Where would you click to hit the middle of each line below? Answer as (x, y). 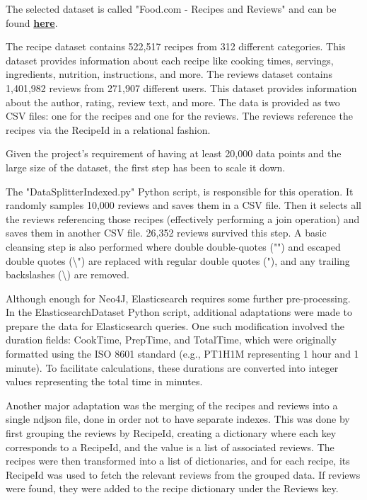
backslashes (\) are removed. (68, 274)
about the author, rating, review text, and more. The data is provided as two (173, 102)
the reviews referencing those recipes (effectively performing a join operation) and (183, 218)
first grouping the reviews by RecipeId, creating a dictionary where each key (171, 433)
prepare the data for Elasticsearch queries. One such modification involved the (175, 325)
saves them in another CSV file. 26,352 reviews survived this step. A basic (166, 233)
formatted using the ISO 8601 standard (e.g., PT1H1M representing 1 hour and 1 (182, 354)
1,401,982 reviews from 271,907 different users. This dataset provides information (181, 87)
